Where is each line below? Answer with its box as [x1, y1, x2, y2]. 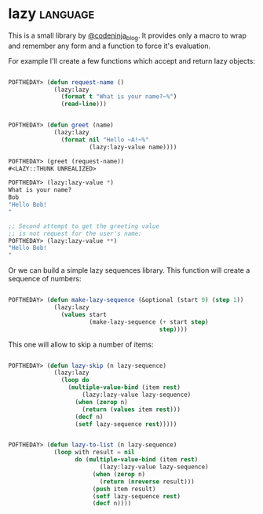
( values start [60, 310, 108, 318]
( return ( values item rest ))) [82, 406, 181, 413]
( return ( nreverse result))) [99, 477, 195, 486]
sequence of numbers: [8, 274, 82, 284]
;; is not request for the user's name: [8, 229, 143, 237]
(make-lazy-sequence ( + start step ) [89, 318, 210, 326]
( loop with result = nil [53, 449, 135, 457]
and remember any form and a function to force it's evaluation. [8, 41, 211, 50]
